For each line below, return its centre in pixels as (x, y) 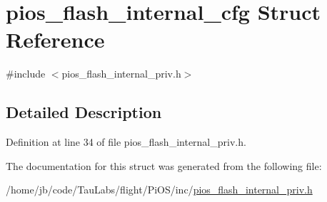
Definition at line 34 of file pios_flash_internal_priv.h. (126, 142)
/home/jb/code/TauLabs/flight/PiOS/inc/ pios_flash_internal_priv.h (159, 190)
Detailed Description (84, 112)
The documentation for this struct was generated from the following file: (164, 165)
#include (26, 74)
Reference (55, 39)
